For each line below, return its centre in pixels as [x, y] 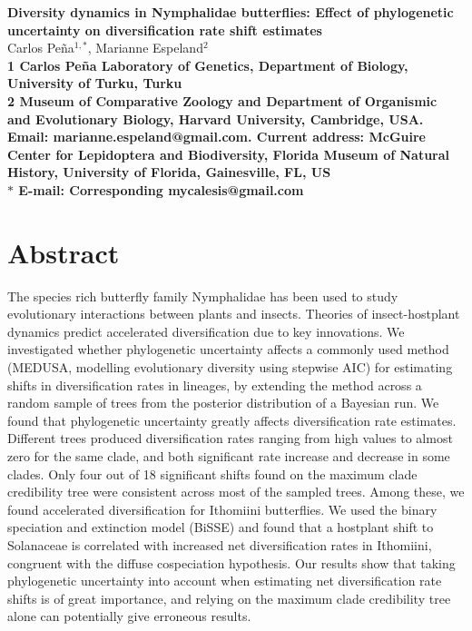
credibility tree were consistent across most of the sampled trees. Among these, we [236, 492]
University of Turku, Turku [95, 83]
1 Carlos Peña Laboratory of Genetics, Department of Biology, [208, 65]
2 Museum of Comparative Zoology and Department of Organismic [222, 100]
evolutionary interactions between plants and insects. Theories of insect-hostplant [234, 314]
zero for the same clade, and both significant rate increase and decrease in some [229, 456]
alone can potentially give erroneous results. [129, 616]
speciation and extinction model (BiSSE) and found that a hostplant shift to [221, 527]
